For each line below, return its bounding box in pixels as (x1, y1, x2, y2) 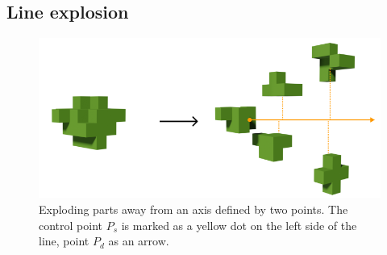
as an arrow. (108, 232, 169, 249)
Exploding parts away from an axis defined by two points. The (39, 201, 348, 218)
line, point (39, 232, 89, 249)
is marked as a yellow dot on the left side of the (121, 216, 357, 233)
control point (39, 216, 103, 233)
